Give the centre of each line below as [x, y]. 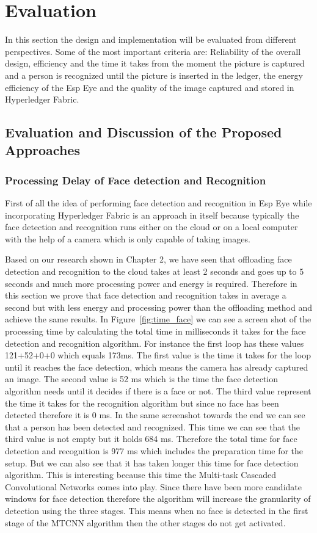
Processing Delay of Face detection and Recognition [136, 180]
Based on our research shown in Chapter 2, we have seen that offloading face [148, 259]
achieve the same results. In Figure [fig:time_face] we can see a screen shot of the [158, 319]
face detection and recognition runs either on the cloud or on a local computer [151, 227]
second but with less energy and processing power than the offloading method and [158, 307]
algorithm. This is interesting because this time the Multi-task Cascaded [140, 475]
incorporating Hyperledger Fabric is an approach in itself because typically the [152, 215]
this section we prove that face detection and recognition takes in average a [146, 295]
